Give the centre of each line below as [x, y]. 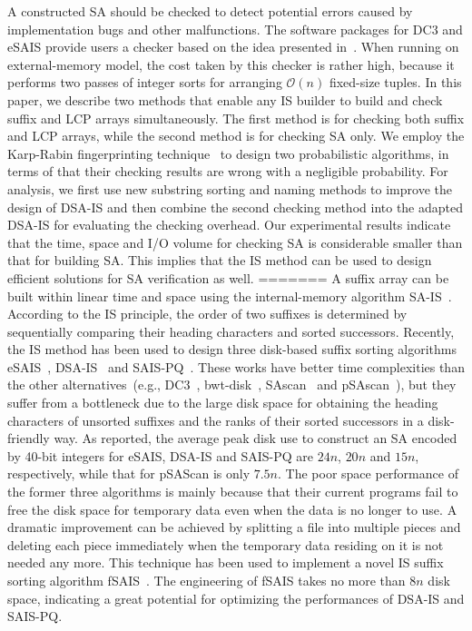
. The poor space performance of [368, 473]
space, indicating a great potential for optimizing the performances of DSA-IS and [236, 598]
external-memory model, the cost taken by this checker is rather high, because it [231, 64]
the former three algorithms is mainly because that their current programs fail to [233, 492]
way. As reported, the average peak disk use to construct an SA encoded [256, 438]
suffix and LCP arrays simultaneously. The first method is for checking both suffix [236, 118]
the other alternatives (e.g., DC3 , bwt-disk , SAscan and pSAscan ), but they [232, 385]
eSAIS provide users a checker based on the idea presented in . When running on [233, 47]
